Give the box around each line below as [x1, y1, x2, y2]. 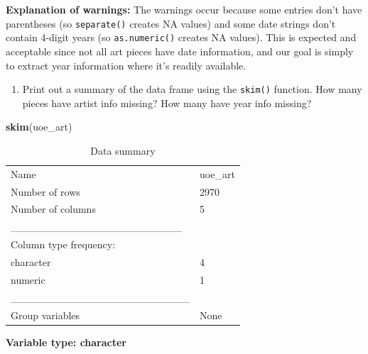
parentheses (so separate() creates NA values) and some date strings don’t [6, 16, 336, 31]
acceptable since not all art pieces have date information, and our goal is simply [6, 43, 354, 58]
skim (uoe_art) [6, 119, 72, 134]
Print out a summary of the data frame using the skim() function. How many [22, 82, 362, 96]
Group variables [11, 307, 80, 322]
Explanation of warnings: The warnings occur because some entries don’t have [6, 2, 362, 16]
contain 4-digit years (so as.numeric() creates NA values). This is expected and [6, 30, 357, 45]
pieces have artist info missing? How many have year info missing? [22, 95, 312, 110]
